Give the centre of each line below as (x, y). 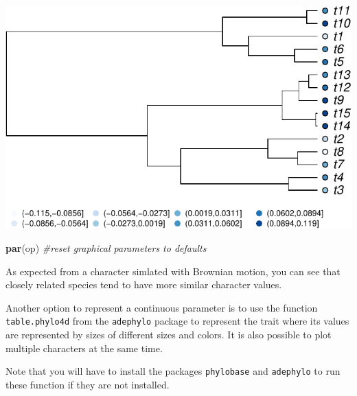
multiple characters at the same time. (84, 348)
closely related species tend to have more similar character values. (144, 284)
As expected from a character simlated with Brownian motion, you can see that (173, 271)
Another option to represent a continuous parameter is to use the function (162, 307)
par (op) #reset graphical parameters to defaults (106, 247)
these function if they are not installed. (88, 384)
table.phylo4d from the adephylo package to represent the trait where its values (177, 321)
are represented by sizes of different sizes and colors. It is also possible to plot (169, 334)
